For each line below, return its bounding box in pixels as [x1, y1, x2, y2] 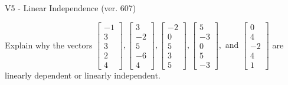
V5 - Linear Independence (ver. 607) [5, 2, 136, 14]
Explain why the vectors [5, 38, 93, 51]
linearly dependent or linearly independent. [5, 68, 161, 81]
